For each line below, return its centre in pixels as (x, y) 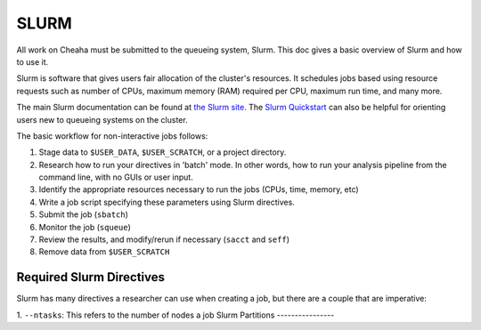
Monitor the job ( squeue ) (85, 227)
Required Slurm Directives (90, 277)
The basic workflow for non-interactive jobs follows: (112, 136)
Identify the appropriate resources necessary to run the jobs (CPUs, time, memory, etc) (199, 189)
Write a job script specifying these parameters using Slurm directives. (167, 202)
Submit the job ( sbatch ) (84, 214)
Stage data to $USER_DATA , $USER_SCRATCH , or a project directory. (163, 152)
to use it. (33, 61)
